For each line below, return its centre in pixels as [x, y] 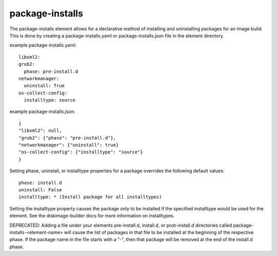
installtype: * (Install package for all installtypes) [90, 197]
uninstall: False [40, 190]
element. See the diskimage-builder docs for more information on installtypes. [92, 216]
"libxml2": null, [40, 131]
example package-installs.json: [42, 112]
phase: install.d [40, 183]
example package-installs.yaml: [43, 45]
